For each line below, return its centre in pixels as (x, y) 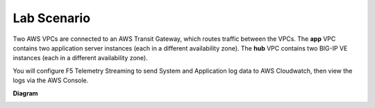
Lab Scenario (51, 18)
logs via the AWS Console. (51, 80)
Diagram (25, 93)
